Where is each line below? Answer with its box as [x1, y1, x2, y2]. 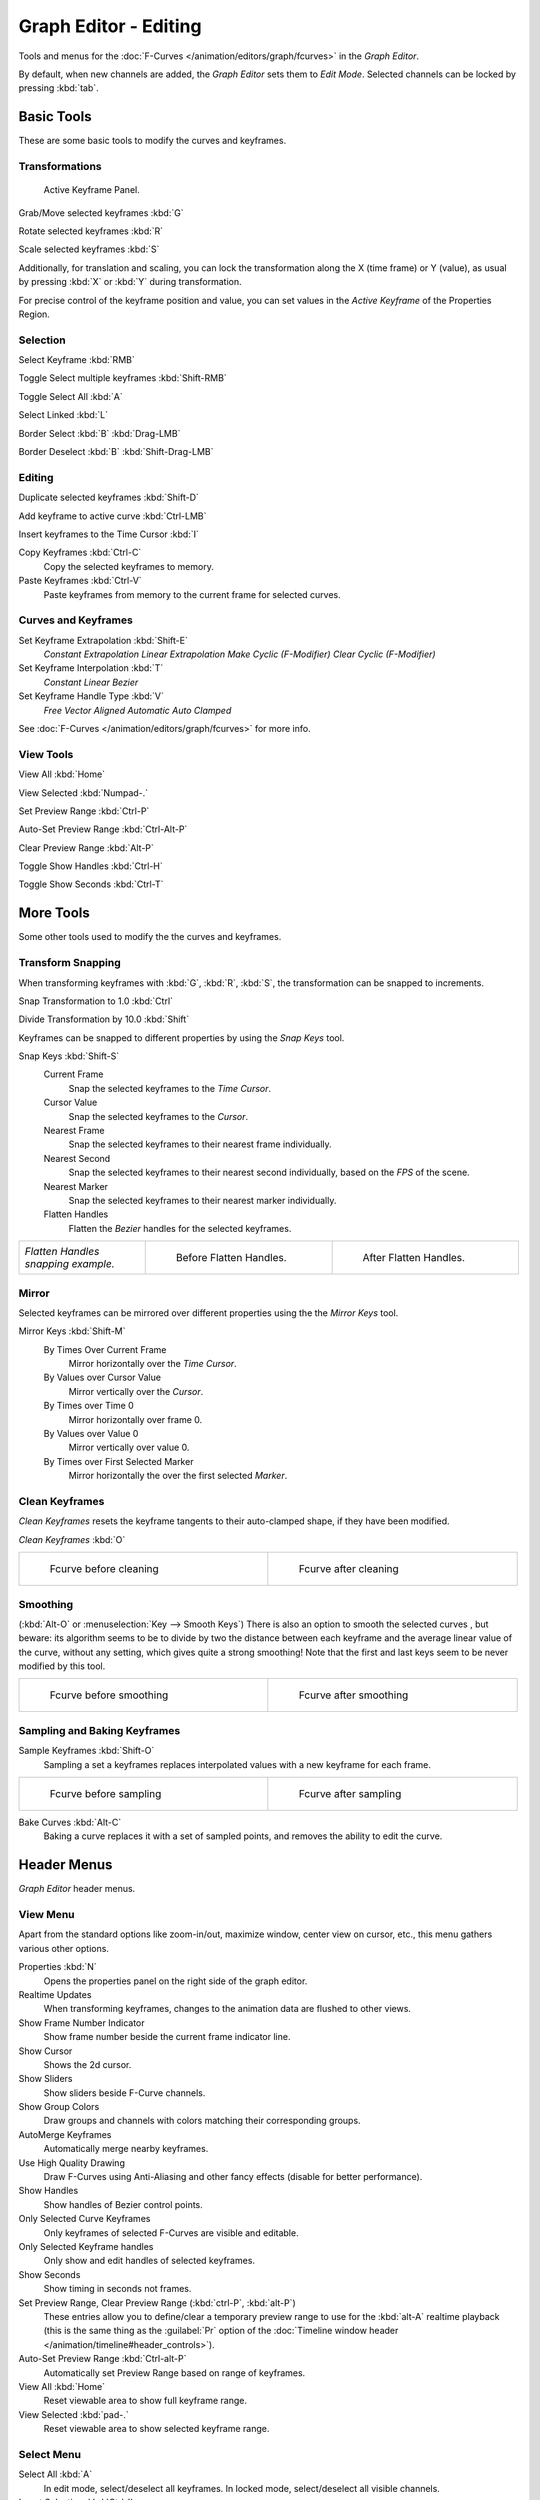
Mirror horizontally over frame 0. [68, 1413, 203, 1425]
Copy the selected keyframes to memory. [43, 560, 214, 572]
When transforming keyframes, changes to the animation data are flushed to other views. [43, 2003, 412, 2015]
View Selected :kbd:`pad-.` [18, 2408, 129, 2420]
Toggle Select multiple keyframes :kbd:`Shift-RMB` [18, 372, 227, 384]
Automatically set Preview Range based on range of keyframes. [43, 2366, 306, 2379]
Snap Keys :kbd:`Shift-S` [18, 1050, 120, 1062]
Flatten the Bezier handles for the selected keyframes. [68, 1222, 292, 1234]
